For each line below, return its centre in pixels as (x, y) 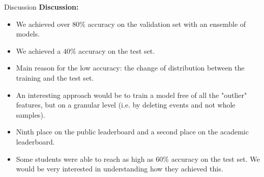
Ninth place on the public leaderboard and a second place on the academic (132, 132)
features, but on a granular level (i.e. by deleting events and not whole (126, 105)
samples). (31, 114)
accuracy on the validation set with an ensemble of (167, 24)
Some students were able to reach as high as (85, 158)
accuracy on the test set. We (215, 158)
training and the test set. (55, 77)
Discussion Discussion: (41, 7)
